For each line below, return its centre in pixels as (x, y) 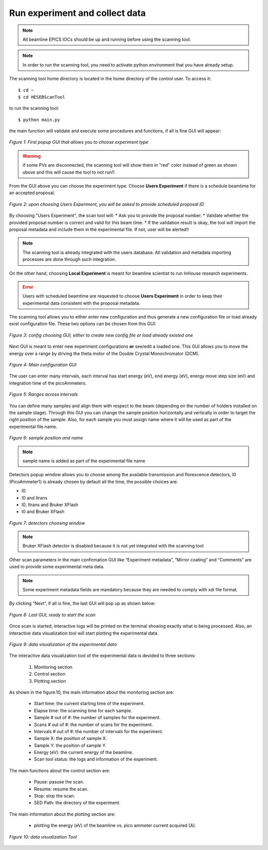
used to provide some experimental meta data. (57, 567)
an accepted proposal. (32, 193)
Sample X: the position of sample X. (70, 739)
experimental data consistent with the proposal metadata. (81, 303)
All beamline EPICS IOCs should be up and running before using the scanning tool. (107, 39)
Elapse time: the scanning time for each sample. (83, 710)
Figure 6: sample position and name (46, 438)
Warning (32, 156)
